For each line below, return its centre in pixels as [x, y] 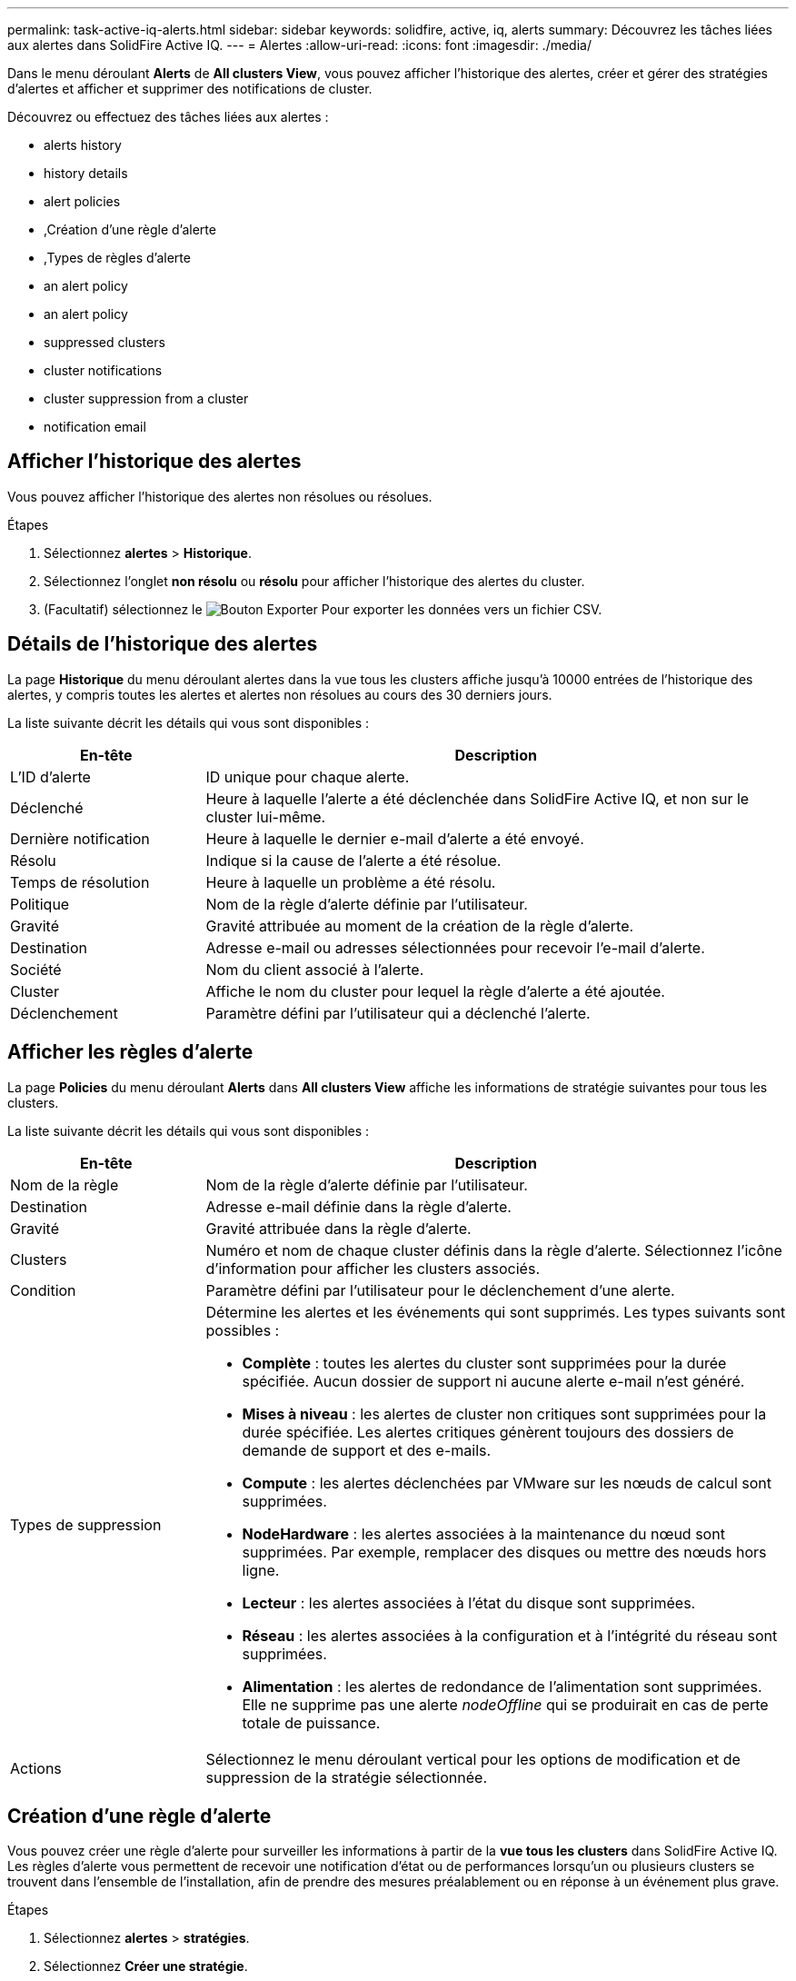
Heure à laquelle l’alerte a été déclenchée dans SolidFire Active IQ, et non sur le [478, 798]
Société [36, 969]
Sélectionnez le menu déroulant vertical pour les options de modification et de [473, 1759]
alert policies [82, 201]
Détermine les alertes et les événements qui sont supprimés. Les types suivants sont [496, 1312]
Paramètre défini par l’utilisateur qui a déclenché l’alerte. [398, 1013]
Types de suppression [86, 1524]
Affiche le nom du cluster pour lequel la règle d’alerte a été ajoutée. [435, 991]
